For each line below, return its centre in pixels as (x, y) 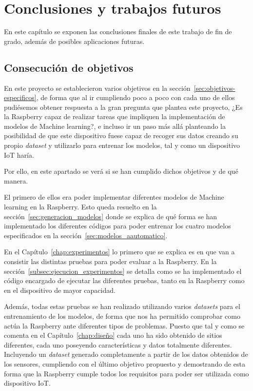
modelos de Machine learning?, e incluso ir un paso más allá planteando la (115, 126)
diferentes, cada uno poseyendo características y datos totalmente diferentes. (118, 344)
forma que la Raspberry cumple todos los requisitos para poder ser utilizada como (126, 373)
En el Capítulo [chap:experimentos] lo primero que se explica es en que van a (119, 252)
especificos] (20, 97)
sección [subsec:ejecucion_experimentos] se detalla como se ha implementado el (123, 271)
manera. (16, 180)
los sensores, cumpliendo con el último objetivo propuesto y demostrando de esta (125, 363)
